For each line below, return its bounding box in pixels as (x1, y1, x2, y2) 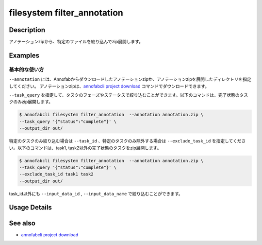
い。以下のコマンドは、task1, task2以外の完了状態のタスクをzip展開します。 (9, 145, 162, 151)
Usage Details (9, 203, 52, 211)
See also (9, 219, 36, 227)
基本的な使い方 (9, 66, 44, 73)
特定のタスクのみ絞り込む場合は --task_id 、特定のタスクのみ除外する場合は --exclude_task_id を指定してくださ (9, 138, 246, 144)
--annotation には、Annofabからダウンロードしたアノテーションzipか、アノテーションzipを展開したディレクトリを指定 (9, 76, 252, 82)
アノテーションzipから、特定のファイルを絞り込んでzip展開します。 (9, 39, 143, 45)
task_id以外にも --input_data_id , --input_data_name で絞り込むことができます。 (9, 191, 183, 196)
